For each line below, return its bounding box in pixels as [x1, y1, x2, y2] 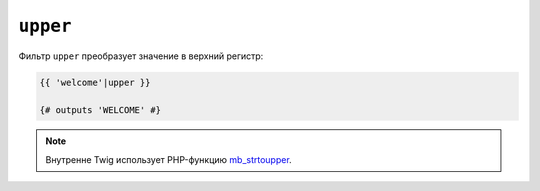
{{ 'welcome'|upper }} [39, 76, 151, 88]
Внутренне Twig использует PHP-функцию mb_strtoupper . [45, 153, 292, 165]
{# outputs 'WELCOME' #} [39, 105, 162, 116]
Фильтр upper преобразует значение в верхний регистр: [18, 50, 264, 62]
